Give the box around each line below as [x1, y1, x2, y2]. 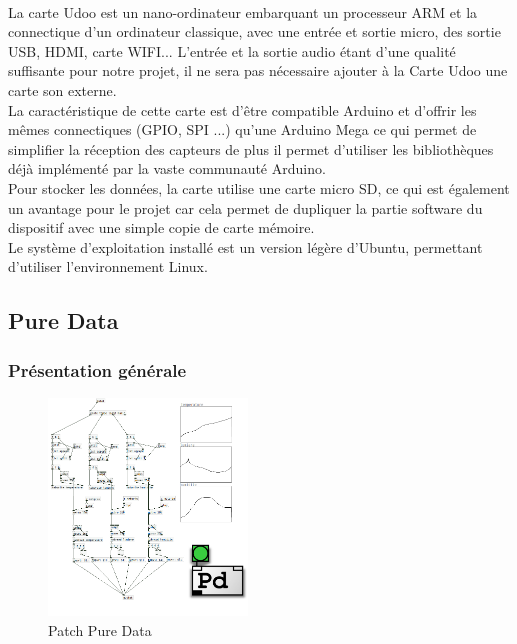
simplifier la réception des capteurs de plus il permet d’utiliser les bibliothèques [8, 138, 494, 159]
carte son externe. [8, 79, 117, 100]
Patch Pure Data [48, 619, 152, 640]
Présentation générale [8, 357, 187, 382]
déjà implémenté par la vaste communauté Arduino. [8, 158, 326, 179]
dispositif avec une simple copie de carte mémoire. [8, 217, 315, 238]
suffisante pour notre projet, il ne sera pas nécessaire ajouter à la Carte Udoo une [8, 60, 508, 81]
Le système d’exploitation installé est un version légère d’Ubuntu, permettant [8, 236, 483, 257]
